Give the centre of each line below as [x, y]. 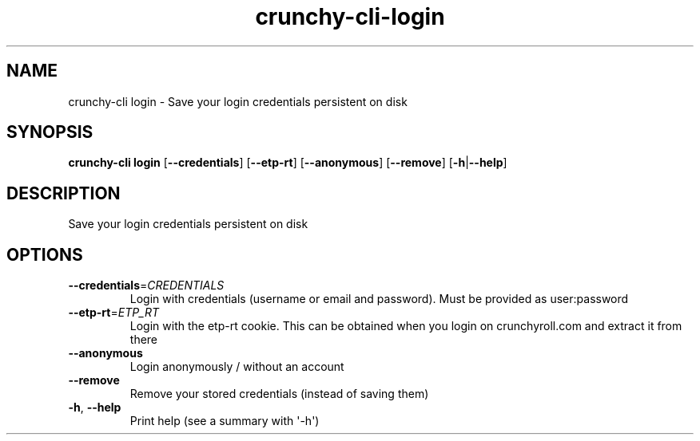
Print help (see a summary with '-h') [225, 421]
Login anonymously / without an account [237, 367]
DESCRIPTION [64, 193]
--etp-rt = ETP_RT [114, 313]
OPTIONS [45, 254]
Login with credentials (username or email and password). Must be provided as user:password [379, 299]
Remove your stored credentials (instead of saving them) [279, 394]
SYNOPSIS [50, 132]
